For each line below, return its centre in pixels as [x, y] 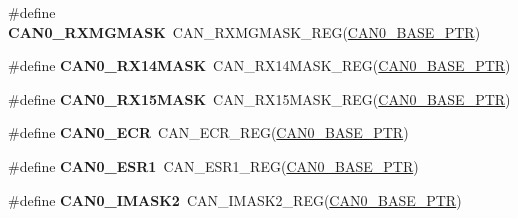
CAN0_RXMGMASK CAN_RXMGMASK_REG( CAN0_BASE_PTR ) [244, 31]
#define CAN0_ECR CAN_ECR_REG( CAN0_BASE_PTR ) [208, 132]
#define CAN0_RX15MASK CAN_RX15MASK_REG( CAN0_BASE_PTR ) [259, 98]
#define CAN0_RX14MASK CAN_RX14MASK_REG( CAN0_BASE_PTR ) [259, 65]
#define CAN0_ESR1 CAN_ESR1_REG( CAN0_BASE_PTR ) [213, 165]
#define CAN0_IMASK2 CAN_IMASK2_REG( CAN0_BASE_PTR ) [235, 199]
